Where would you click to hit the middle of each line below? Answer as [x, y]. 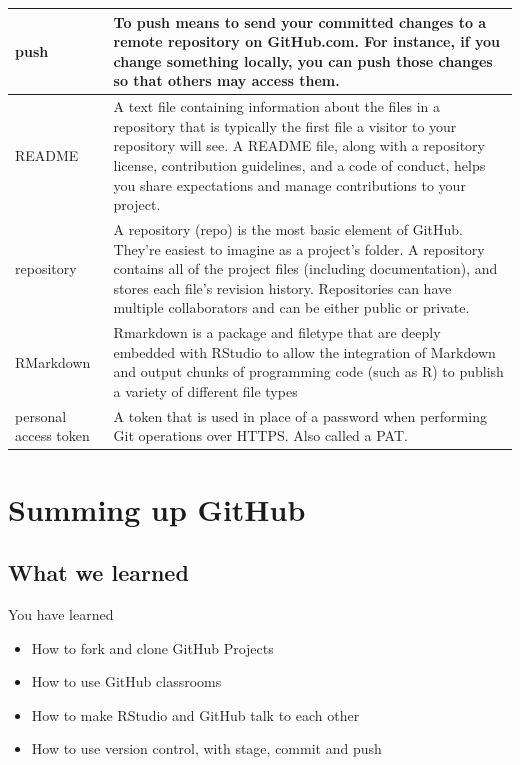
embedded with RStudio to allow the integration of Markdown [304, 351]
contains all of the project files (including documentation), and [305, 268]
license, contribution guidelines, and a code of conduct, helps [299, 164]
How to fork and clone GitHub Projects [152, 647]
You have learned [61, 614]
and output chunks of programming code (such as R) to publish [308, 371]
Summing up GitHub [157, 508]
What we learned [98, 572]
